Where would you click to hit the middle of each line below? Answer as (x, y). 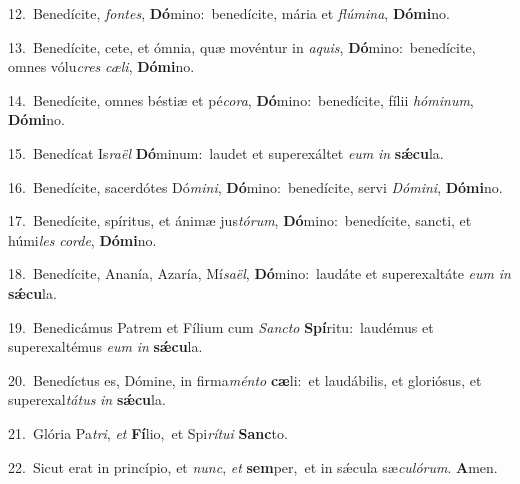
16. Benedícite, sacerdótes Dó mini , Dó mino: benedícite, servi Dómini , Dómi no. (255, 186)
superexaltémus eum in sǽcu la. (105, 346)
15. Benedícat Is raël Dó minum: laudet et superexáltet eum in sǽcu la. (226, 152)
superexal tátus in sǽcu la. (87, 399)
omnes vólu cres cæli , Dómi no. (101, 66)
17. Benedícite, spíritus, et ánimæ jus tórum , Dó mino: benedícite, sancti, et (240, 220)
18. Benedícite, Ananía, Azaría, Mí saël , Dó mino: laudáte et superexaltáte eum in (259, 273)
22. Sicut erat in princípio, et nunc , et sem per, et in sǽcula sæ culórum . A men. (253, 466)
